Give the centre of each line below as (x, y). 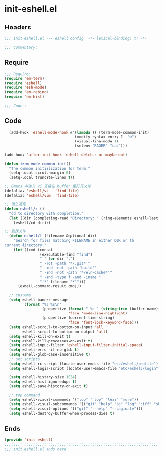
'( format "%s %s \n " (42, 304)
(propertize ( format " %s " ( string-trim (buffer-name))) (102, 309)
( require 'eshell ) (23, 83)
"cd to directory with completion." (46, 213)
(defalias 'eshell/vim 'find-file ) (42, 196)
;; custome (20, 295)
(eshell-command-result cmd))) (49, 286)
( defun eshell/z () (24, 209)
